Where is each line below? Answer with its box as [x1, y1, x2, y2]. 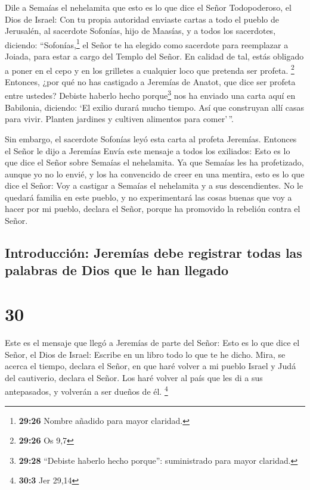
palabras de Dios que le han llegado [5, 261, 229, 279]
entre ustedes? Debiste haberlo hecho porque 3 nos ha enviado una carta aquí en [5, 88, 296, 102]
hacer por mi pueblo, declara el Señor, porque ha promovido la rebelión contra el [5, 202, 300, 215]
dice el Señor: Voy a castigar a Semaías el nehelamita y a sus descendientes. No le [5, 179, 303, 192]
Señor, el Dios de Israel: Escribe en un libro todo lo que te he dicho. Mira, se [5, 348, 286, 360]
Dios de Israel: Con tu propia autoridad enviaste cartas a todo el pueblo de [5, 13, 279, 25]
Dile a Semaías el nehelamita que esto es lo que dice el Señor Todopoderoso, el [5, 1, 292, 13]
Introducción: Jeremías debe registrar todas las [5, 244, 302, 262]
